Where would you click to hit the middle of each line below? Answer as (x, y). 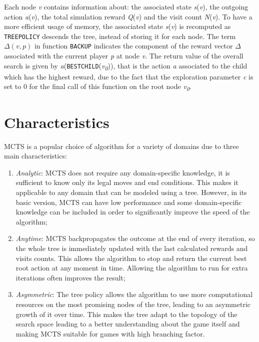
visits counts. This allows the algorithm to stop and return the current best (131, 258)
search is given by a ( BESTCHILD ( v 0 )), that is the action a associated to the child (126, 66)
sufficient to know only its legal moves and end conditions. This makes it (127, 182)
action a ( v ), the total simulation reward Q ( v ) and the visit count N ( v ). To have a (128, 16)
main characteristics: (35, 156)
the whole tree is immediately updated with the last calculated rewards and (132, 248)
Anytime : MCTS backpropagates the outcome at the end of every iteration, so (135, 238)
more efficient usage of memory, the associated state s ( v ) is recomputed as (117, 26)
